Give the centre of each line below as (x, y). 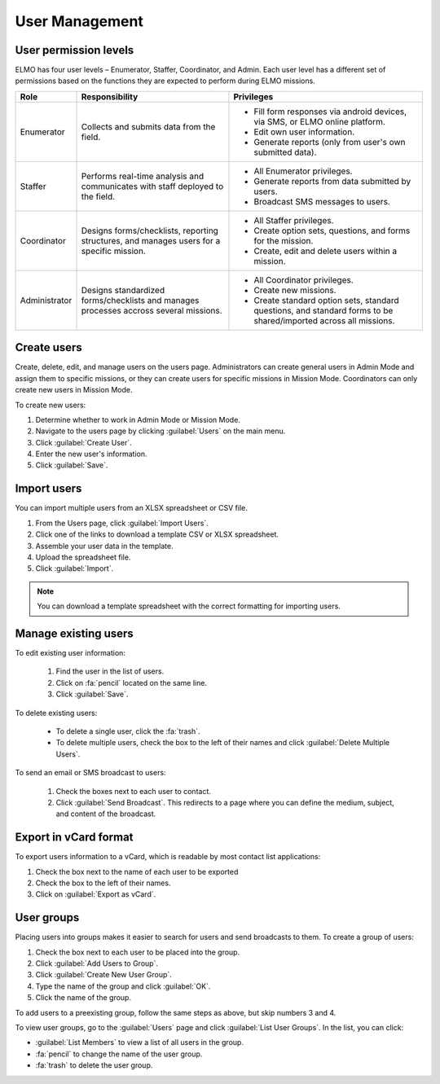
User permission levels (75, 50)
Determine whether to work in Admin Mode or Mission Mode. (138, 419)
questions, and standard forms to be (323, 310)
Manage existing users (74, 633)
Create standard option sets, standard (326, 300)
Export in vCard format (74, 838)
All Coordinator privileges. (304, 279)
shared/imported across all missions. (324, 320)
